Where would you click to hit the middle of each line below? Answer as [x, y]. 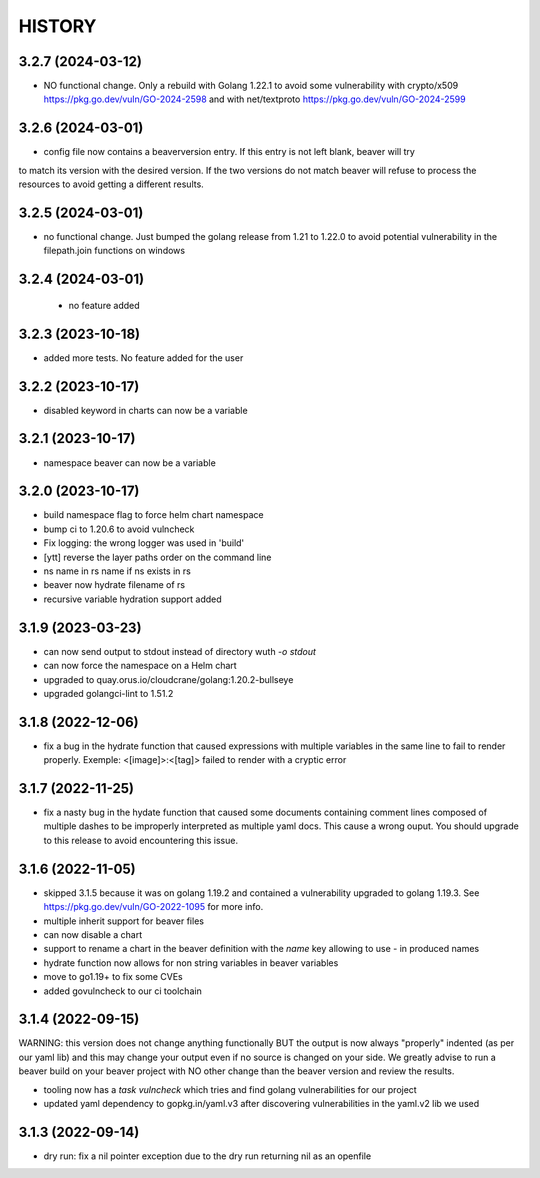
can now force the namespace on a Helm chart [140, 666]
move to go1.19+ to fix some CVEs [113, 977]
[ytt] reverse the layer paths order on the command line [157, 557]
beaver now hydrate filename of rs [114, 585]
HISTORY [57, 26]
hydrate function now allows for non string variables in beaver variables [191, 962]
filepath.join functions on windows [114, 251]
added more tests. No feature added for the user [143, 357]
